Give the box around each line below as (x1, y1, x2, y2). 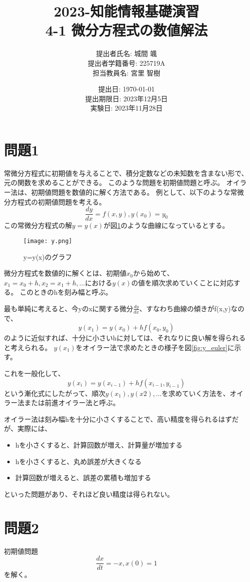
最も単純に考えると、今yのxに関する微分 (4, 303, 133, 313)
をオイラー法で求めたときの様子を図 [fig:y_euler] (75, 342, 228, 352)
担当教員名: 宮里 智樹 (92, 67, 161, 77)
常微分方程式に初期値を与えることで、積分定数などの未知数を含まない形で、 (4, 168, 249, 178)
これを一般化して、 (4, 368, 65, 378)
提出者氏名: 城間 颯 (96, 48, 157, 58)
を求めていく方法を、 (161, 388, 230, 398)
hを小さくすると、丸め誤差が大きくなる (15, 456, 142, 466)
